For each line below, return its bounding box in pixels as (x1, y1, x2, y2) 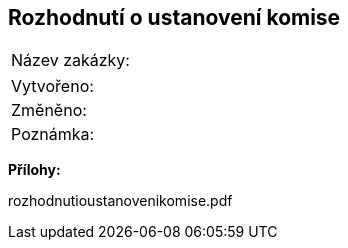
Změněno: (11, 100, 87, 121)
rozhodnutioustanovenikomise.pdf (8, 192, 233, 210)
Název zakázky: (11, 50, 130, 71)
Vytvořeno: (11, 76, 94, 97)
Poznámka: (11, 124, 95, 145)
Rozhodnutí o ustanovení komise (8, 5, 341, 30)
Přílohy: (8, 161, 61, 179)
